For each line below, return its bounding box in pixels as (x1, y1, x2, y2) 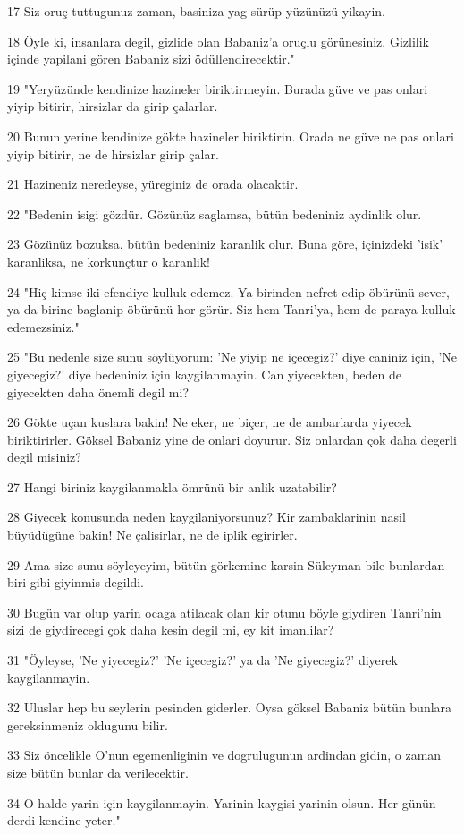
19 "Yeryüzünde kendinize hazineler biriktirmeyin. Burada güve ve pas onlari (7, 79, 428, 98)
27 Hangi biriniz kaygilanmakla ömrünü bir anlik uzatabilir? (7, 477, 337, 496)
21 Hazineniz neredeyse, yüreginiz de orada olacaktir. (7, 175, 299, 193)
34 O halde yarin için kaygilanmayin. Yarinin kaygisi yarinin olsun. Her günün (7, 793, 436, 812)
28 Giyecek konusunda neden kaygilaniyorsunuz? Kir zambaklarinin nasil (7, 507, 406, 526)
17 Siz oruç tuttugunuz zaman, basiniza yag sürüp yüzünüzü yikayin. (7, 2, 386, 20)
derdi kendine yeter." (7, 811, 121, 830)
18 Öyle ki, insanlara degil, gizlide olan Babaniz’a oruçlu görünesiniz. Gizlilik (7, 31, 429, 50)
